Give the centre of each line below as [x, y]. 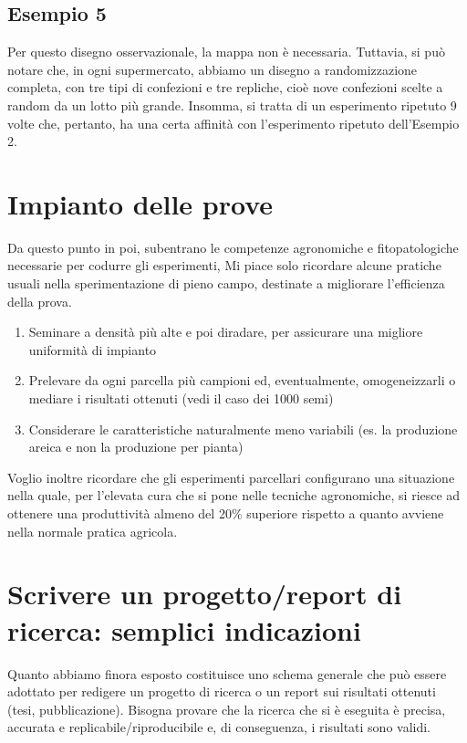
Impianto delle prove [140, 203]
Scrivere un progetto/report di [205, 594]
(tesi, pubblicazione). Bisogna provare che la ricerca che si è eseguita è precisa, [227, 709]
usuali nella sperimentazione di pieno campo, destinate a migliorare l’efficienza [226, 283]
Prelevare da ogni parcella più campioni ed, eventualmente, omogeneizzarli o [242, 380]
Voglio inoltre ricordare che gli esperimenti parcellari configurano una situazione [231, 477]
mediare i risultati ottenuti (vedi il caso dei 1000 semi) [181, 398]
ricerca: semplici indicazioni [184, 629]
